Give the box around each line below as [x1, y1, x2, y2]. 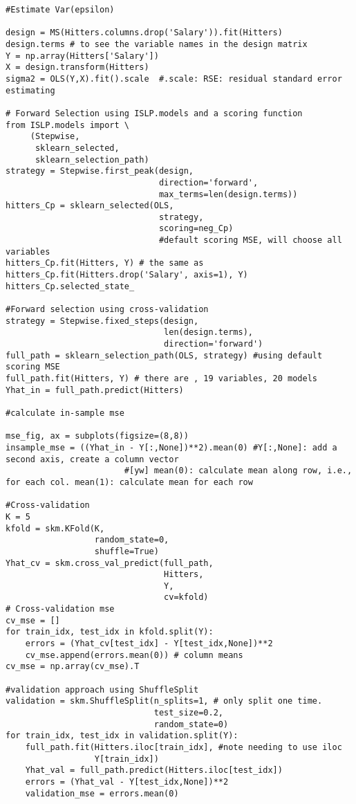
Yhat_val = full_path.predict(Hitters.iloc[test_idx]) [25, 765, 283, 776]
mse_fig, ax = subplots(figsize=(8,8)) [6, 431, 189, 441]
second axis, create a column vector [6, 454, 179, 464]
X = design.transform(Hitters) [6, 62, 149, 73]
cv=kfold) [164, 592, 209, 603]
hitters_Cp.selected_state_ [6, 281, 135, 291]
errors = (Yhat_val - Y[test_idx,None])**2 [25, 776, 229, 787]
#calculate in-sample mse [6, 408, 124, 418]
